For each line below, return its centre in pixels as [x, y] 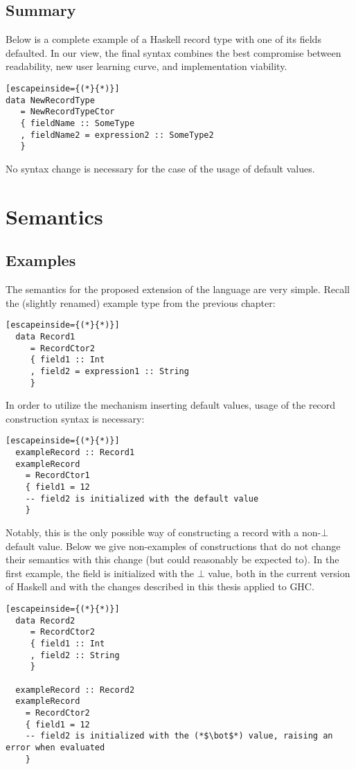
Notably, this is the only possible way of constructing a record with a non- [163, 532]
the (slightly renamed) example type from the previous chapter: [141, 302]
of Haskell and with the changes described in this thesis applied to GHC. [160, 586]
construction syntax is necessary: [75, 418]
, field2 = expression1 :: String [109, 371]
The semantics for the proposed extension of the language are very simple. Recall [178, 289]
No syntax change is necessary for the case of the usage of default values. [160, 168]
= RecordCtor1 [57, 476]
